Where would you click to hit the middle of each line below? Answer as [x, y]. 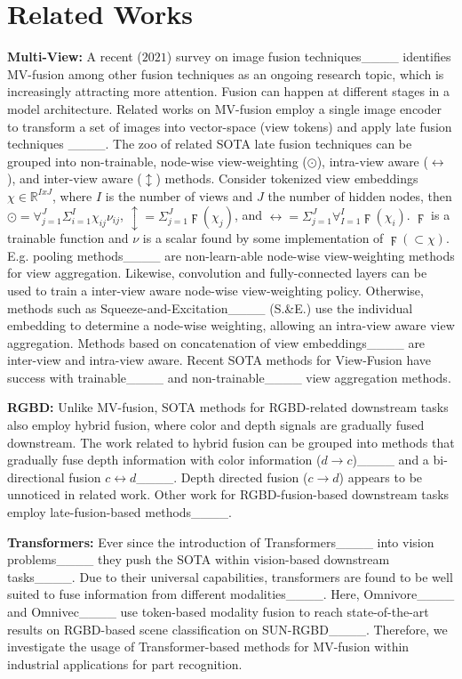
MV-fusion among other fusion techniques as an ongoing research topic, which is [226, 73]
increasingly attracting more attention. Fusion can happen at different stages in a [229, 91]
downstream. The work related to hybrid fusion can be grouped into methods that [231, 442]
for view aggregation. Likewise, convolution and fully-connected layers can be [217, 273]
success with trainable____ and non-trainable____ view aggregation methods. [229, 377]
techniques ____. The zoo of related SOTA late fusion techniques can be [210, 144]
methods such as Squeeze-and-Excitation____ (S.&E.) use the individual [210, 307]
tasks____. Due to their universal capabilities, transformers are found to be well [230, 576]
